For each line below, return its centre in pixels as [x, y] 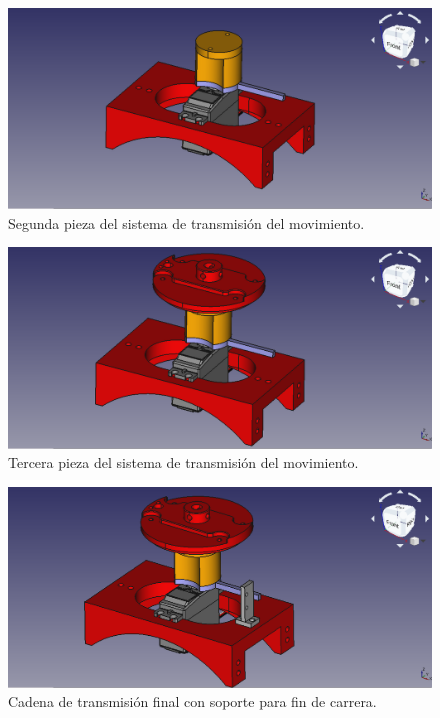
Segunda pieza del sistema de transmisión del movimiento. [186, 222]
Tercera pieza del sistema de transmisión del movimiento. [183, 462]
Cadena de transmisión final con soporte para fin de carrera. [192, 701]
